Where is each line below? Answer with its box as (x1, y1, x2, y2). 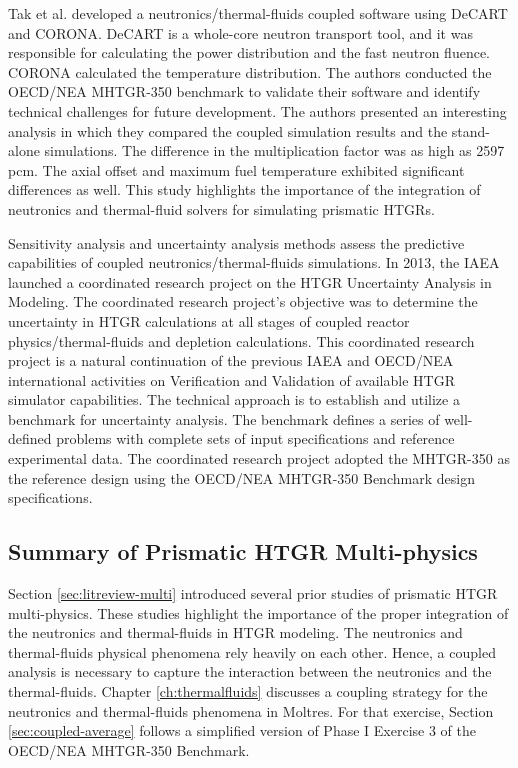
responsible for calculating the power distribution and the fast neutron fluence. (8, 42, 491, 63)
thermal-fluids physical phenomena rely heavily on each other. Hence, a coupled (8, 641, 496, 662)
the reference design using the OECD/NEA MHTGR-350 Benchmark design (8, 467, 475, 488)
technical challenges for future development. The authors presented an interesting (8, 100, 507, 121)
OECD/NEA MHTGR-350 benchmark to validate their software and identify (8, 81, 481, 102)
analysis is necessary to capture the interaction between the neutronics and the (8, 661, 492, 682)
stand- (451, 120, 490, 141)
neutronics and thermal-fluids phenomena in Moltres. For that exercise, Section (8, 700, 494, 721)
